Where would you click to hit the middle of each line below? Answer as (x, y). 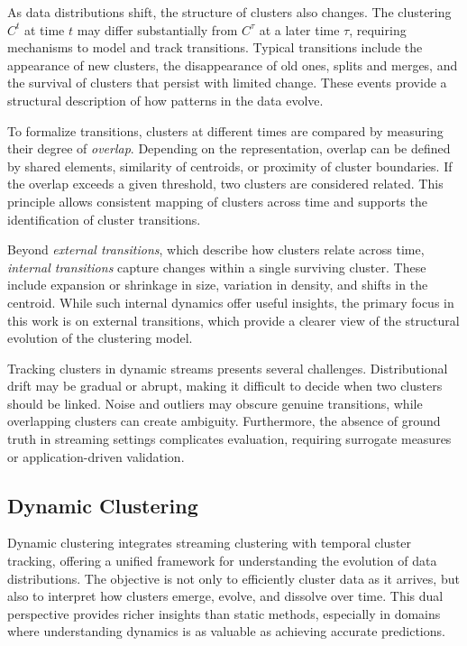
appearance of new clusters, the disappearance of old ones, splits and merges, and (233, 65)
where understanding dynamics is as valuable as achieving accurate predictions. (226, 631)
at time (45, 29)
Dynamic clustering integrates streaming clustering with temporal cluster (210, 543)
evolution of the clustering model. (100, 338)
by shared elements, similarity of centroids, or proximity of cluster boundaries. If (230, 166)
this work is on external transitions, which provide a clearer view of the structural (233, 320)
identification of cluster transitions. (104, 219)
